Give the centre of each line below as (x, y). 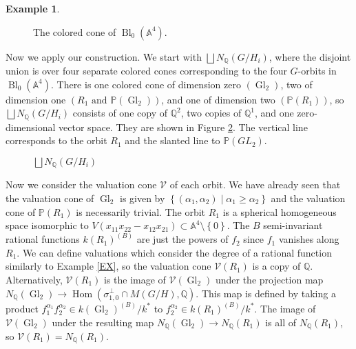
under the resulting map (103, 322)
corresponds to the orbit (56, 140)
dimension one (36, 99)
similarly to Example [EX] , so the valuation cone (108, 266)
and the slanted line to (172, 140)
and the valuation (308, 198)
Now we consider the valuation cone (81, 185)
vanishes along (309, 239)
